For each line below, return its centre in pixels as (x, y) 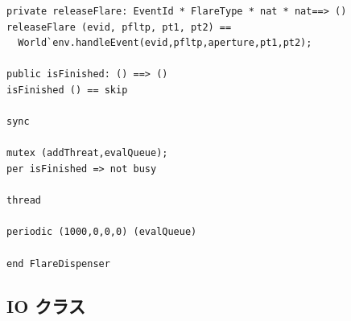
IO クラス (46, 306)
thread (24, 201)
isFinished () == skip (67, 90)
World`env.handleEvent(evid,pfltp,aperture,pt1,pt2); (165, 43)
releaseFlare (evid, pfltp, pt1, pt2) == (119, 27)
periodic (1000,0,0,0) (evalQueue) (102, 232)
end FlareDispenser (58, 263)
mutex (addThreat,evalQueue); (87, 153)
